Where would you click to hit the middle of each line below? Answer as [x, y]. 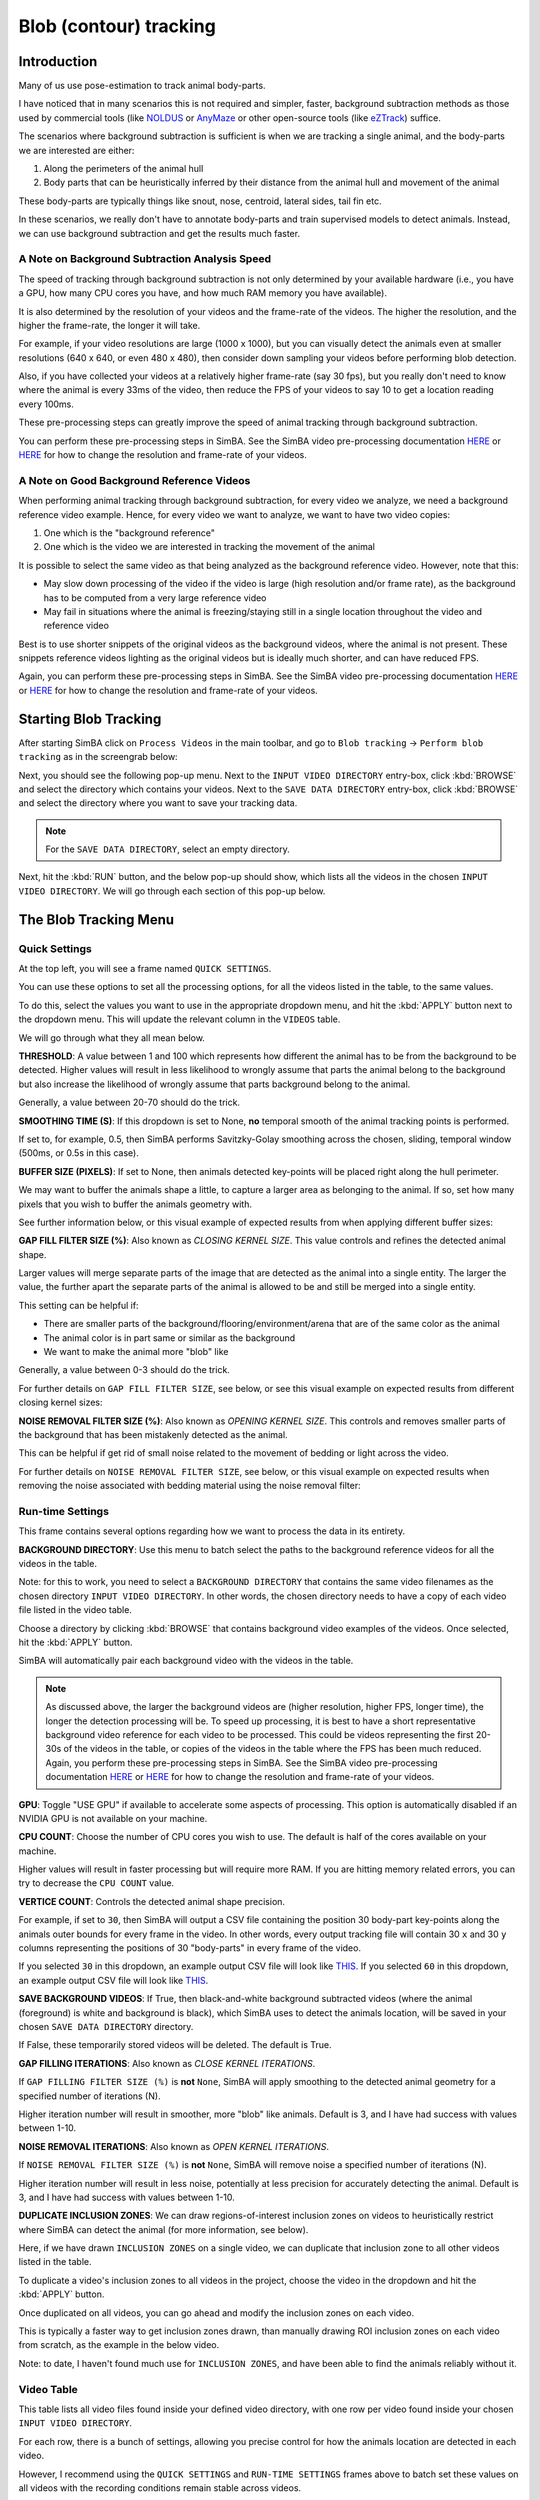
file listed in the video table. [75, 1610]
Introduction [58, 61]
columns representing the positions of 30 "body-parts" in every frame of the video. [190, 1948]
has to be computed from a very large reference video [155, 597]
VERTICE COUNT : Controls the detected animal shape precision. [151, 1901]
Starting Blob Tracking [90, 718]
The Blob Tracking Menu [96, 919]
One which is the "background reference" [129, 532]
